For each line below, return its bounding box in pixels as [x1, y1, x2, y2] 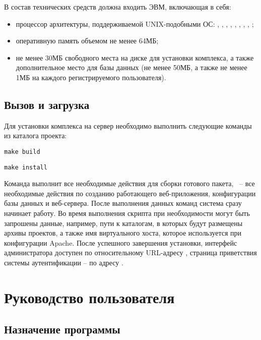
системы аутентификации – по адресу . [4, 257, 123, 268]
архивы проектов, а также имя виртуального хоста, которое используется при [4, 228, 242, 238]
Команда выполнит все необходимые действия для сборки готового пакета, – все [4, 178, 255, 189]
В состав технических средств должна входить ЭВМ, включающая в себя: [4, 2, 231, 12]
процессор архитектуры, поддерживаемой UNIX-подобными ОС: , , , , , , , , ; [16, 18, 254, 29]
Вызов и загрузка [4, 96, 90, 112]
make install [4, 163, 47, 171]
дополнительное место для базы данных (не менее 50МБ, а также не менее [16, 62, 247, 73]
